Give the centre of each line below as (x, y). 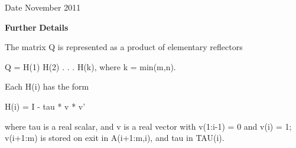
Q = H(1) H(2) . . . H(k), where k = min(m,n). (90, 66)
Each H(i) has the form (47, 86)
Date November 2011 (43, 7)
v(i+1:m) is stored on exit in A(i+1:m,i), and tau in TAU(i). (115, 138)
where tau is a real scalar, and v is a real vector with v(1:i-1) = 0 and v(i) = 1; (148, 126)
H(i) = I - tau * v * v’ (45, 106)
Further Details (37, 27)
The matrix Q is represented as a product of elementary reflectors (124, 47)
